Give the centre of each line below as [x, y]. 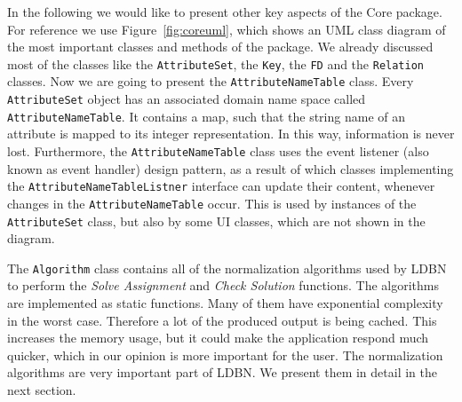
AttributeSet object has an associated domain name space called [187, 99]
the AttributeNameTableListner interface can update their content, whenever [221, 186]
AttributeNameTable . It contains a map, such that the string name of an [207, 116]
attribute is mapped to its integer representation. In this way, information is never [231, 134]
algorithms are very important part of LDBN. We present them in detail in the [222, 372]
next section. [42, 390]
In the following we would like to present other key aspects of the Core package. [225, 12]
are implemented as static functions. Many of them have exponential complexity [225, 303]
